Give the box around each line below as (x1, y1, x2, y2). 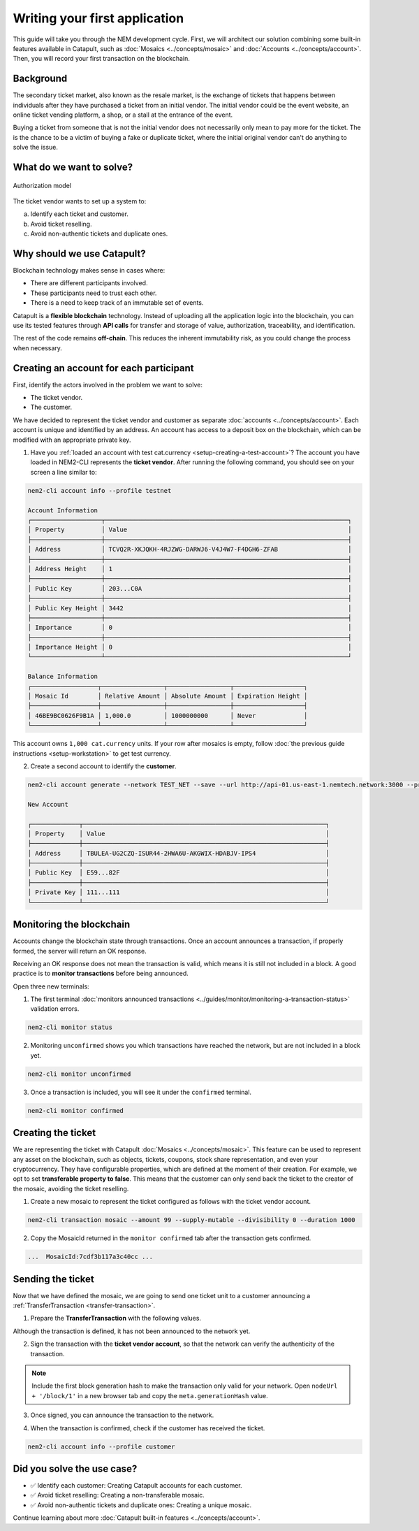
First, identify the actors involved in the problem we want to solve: (13, 380, 203, 389)
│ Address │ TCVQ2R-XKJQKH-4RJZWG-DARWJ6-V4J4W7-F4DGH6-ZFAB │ (27, 545, 352, 554)
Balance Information (27, 673, 98, 681)
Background (13, 73, 68, 85)
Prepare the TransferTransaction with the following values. (30, 1314, 202, 1323)
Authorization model (13, 181, 71, 189)
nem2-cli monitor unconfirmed (27, 1070, 131, 1078)
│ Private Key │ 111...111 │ (27, 889, 330, 896)
